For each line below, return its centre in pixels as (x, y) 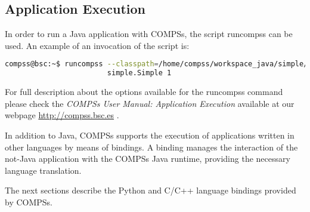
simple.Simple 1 (139, 73)
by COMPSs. (29, 202)
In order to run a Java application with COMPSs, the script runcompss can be (149, 34)
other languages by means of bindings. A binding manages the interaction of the (151, 147)
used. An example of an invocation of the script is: (97, 45)
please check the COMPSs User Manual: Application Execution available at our (150, 103)
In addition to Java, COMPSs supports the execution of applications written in (150, 135)
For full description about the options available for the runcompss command (144, 92)
